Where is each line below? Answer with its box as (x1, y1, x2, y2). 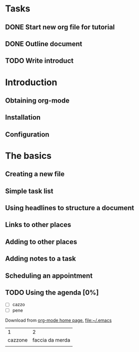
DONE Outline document (5, 39, 83, 48)
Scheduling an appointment (5, 271, 93, 280)
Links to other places (5, 221, 71, 229)
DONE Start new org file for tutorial (5, 23, 115, 31)
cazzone (7, 337, 28, 344)
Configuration (5, 130, 50, 138)
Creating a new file (5, 170, 65, 178)
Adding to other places (5, 237, 77, 246)
